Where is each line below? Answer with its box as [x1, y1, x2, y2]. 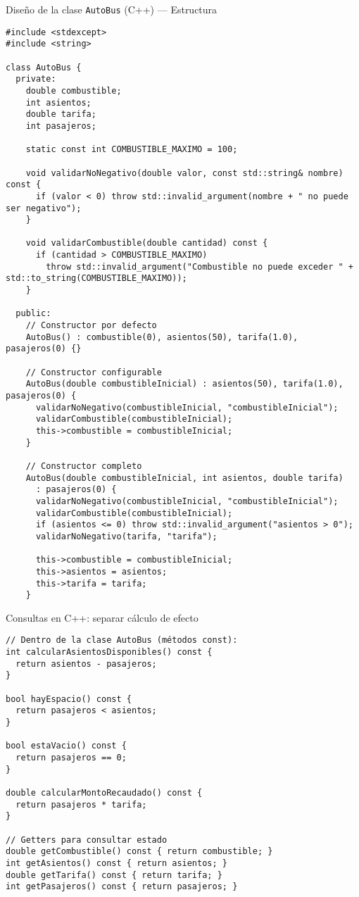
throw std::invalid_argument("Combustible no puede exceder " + [46, 261, 353, 272]
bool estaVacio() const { [6, 741, 127, 751]
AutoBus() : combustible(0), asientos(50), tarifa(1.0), [25, 332, 298, 342]
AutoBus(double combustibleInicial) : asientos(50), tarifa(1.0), [25, 379, 344, 389]
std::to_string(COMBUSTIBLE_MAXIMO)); [6, 273, 187, 284]
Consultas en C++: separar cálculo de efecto [6, 610, 199, 625]
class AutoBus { [6, 62, 82, 73]
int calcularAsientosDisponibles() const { [6, 647, 213, 658]
